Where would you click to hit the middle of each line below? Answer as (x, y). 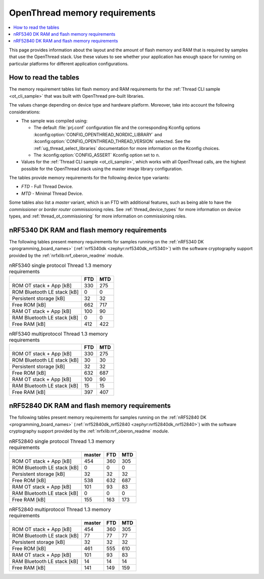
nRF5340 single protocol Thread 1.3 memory (60, 265)
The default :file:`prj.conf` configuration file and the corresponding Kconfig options (117, 128)
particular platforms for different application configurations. (69, 64)
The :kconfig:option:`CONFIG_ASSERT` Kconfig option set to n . (97, 155)
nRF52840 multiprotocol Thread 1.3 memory (60, 510)
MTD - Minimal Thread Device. (52, 193)
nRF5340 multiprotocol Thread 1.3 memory (58, 334)
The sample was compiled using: (55, 121)
